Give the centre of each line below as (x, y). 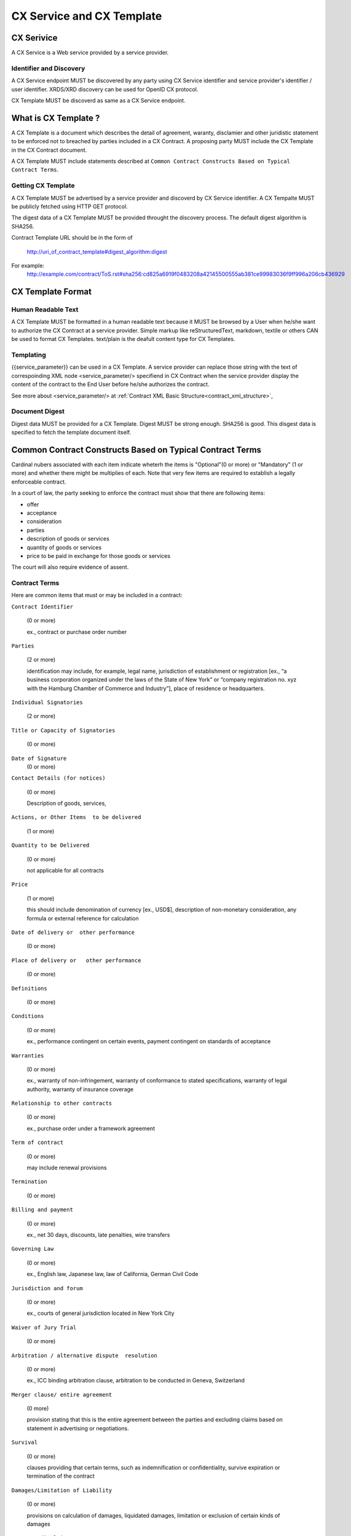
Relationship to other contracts (62, 1103)
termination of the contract (61, 1476)
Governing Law (33, 1249)
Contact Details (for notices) (58, 778)
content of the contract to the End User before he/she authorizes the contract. (110, 385)
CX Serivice (34, 38)
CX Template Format (52, 292)
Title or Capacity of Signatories (63, 730)
